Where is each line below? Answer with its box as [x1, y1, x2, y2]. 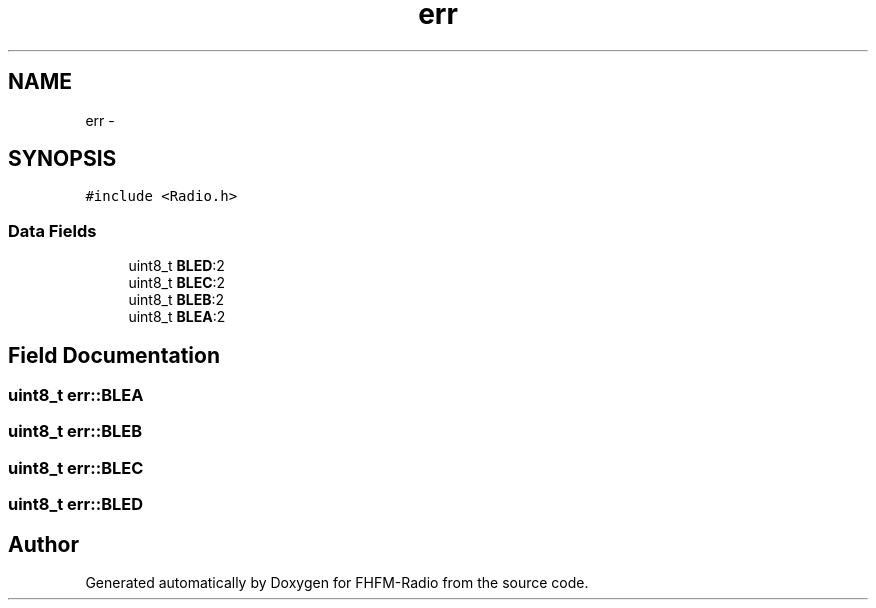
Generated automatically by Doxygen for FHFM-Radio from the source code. [85, 574, 589, 591]
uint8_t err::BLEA [8, 385, 144, 406]
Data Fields [8, 220, 97, 241]
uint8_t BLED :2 [128, 257, 225, 275]
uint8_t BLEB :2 [128, 291, 225, 309]
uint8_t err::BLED [8, 494, 144, 515]
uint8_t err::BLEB [8, 421, 143, 442]
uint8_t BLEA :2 [128, 308, 226, 326]
